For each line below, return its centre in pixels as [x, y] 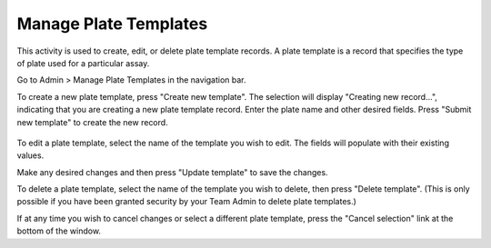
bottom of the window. [59, 231]
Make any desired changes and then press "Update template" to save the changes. [172, 172]
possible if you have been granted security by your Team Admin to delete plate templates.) [186, 202]
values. [30, 155]
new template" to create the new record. [92, 122]
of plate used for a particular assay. [83, 63]
